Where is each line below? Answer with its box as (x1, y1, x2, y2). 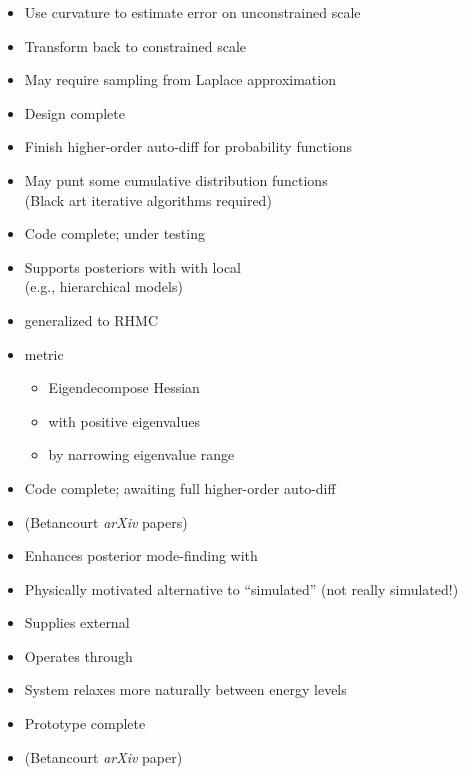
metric (24, 343, 64, 364)
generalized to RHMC (24, 309, 159, 330)
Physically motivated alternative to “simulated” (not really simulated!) (24, 578, 459, 599)
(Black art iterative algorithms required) (24, 189, 272, 210)
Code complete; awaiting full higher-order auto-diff (24, 477, 336, 498)
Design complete (24, 102, 125, 123)
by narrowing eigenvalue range (48, 444, 235, 465)
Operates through (24, 645, 133, 666)
